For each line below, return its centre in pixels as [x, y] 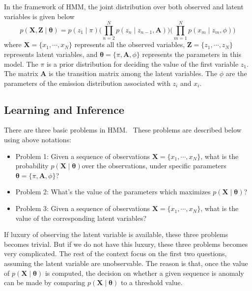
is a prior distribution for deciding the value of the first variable [142, 64]
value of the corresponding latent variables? [81, 218]
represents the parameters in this [192, 54]
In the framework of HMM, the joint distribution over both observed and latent [124, 6]
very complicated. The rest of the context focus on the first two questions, [115, 253]
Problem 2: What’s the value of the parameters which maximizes [113, 192]
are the [236, 73]
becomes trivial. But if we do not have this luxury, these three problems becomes [126, 244]
